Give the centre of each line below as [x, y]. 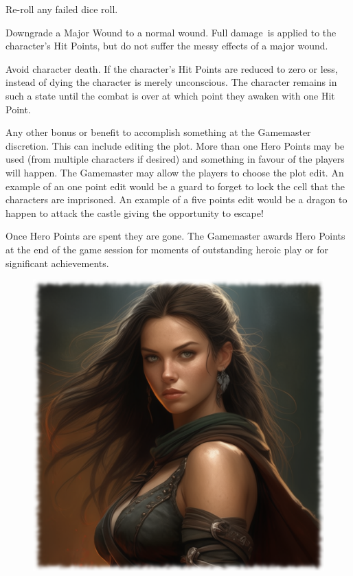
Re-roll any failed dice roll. [62, 9]
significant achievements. [57, 263]
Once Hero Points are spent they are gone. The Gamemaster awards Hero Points [175, 236]
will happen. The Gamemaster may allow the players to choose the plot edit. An [175, 172]
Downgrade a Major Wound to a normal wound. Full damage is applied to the [171, 32]
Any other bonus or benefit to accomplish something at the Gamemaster [158, 132]
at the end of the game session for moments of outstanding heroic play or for [167, 249]
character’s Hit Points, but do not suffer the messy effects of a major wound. [167, 46]
